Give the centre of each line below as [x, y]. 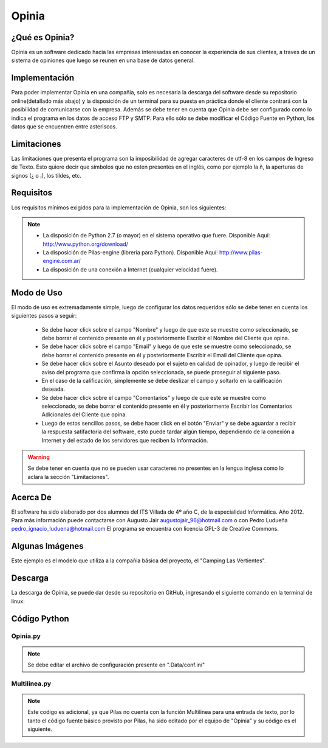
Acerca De [31, 497]
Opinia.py [26, 636]
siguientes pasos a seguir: [44, 316]
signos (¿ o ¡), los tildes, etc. [46, 175]
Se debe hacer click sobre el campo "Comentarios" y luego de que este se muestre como [154, 397]
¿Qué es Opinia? [43, 37]
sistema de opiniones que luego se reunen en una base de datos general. [103, 60]
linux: [18, 601]
